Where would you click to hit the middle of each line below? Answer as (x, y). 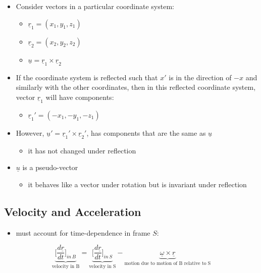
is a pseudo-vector (50, 167)
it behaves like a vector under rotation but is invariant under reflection (137, 184)
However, (30, 132)
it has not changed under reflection (82, 150)
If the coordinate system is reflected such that (87, 77)
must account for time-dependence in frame (83, 232)
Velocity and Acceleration (73, 211)
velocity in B (66, 267)
